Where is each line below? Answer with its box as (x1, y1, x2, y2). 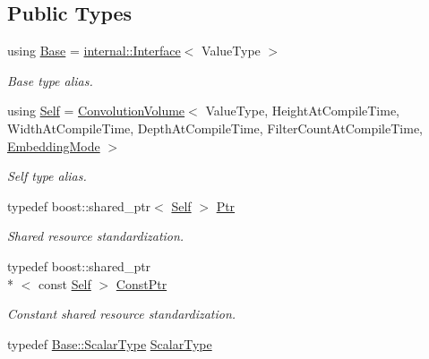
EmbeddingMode (7, 136, 100, 155)
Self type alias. (7, 167, 87, 185)
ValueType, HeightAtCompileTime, (205, 101, 400, 120)
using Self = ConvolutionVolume (7, 101, 185, 120)
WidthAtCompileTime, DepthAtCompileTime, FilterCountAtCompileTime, (7, 118, 423, 137)
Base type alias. (7, 71, 93, 90)
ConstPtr (116, 274, 167, 293)
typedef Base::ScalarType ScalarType (7, 334, 212, 353)
